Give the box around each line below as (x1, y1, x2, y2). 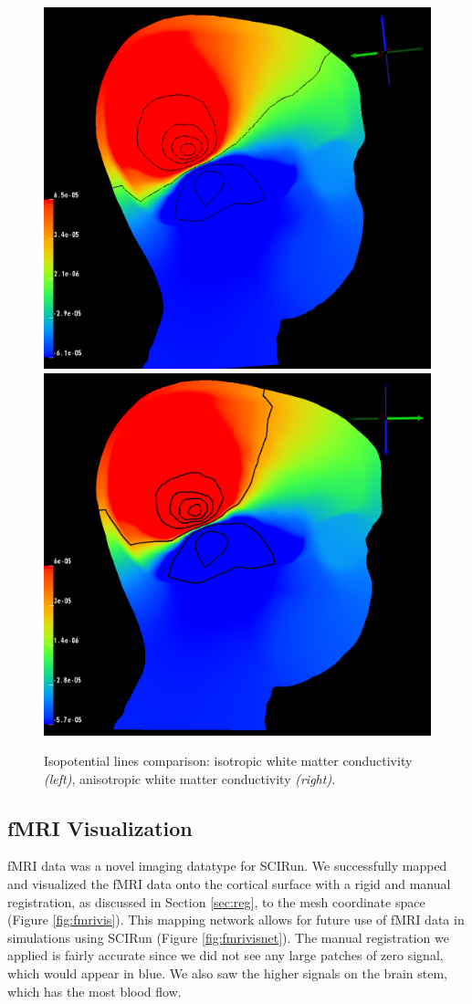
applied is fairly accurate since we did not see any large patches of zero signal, (7, 946, 444, 965)
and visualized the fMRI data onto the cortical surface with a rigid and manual (7, 874, 451, 894)
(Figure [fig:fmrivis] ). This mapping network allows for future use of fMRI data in (7, 910, 465, 929)
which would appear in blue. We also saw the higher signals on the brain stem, (7, 964, 447, 983)
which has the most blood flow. (7, 981, 182, 1000)
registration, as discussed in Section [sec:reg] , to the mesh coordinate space (7, 892, 425, 911)
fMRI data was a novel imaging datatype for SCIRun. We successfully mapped (7, 856, 447, 875)
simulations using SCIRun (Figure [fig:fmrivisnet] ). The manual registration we (7, 927, 449, 946)
